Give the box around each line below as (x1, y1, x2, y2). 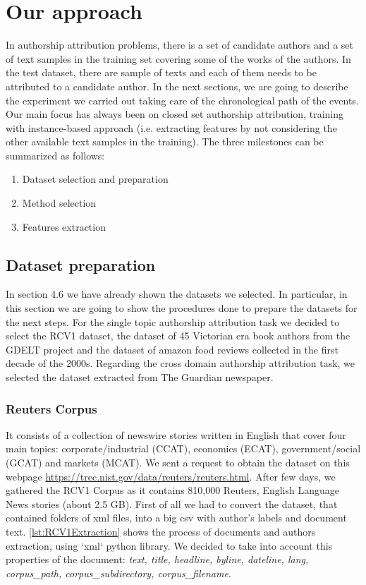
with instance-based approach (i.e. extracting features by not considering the (6, 120, 337, 135)
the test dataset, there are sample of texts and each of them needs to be (6, 65, 317, 80)
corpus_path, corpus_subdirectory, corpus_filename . (6, 565, 231, 580)
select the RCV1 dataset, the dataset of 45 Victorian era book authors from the (6, 328, 350, 343)
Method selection (22, 195, 97, 210)
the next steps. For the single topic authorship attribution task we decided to (6, 314, 340, 329)
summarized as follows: (6, 147, 105, 162)
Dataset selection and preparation (22, 171, 169, 186)
